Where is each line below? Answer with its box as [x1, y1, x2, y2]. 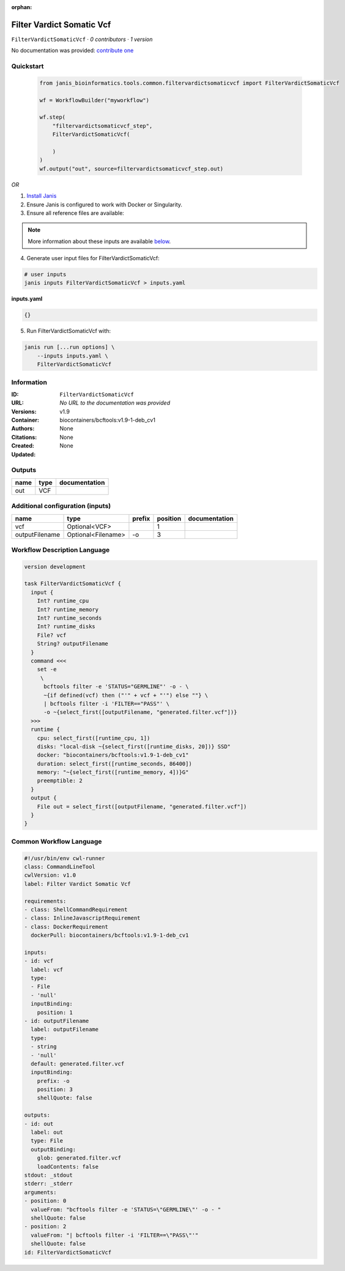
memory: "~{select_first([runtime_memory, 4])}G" [37, 769, 189, 776]
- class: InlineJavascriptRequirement [24, 915, 141, 921]
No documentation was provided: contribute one [11, 47, 134, 54]
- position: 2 [24, 1223, 67, 1230]
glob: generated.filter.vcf [37, 1155, 122, 1161]
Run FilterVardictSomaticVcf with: [26, 328, 111, 335]
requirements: [24, 898, 67, 904]
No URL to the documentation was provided [59, 399, 171, 407]
